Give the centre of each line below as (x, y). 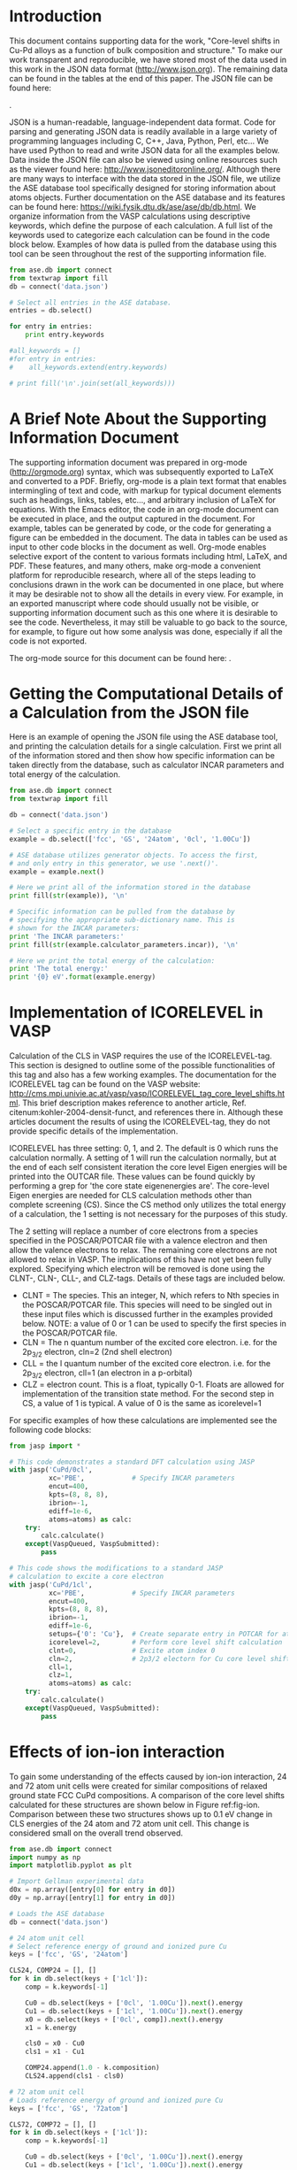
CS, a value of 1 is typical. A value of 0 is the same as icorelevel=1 (142, 1403)
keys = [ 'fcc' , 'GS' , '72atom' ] (69, 2108)
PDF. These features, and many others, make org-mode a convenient (135, 566)
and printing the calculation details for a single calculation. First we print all (145, 746)
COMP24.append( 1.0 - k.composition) (93, 2068)
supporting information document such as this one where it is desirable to (144, 612)
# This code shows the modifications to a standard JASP (116, 1568)
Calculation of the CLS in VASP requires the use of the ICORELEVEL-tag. (141, 1056)
